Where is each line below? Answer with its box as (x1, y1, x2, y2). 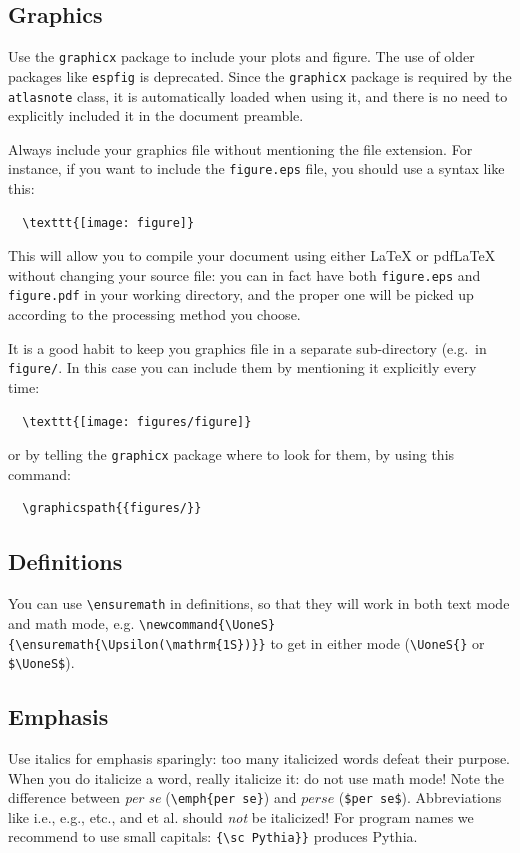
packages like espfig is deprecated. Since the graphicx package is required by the (8, 65, 512, 86)
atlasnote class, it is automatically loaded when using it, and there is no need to (8, 85, 508, 106)
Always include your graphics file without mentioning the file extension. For (8, 138, 473, 159)
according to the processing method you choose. (8, 304, 301, 325)
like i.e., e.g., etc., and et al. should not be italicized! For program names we (8, 806, 474, 827)
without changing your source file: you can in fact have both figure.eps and (8, 264, 481, 285)
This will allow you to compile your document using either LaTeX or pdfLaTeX (8, 245, 496, 266)
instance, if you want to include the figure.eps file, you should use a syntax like (8, 158, 505, 179)
